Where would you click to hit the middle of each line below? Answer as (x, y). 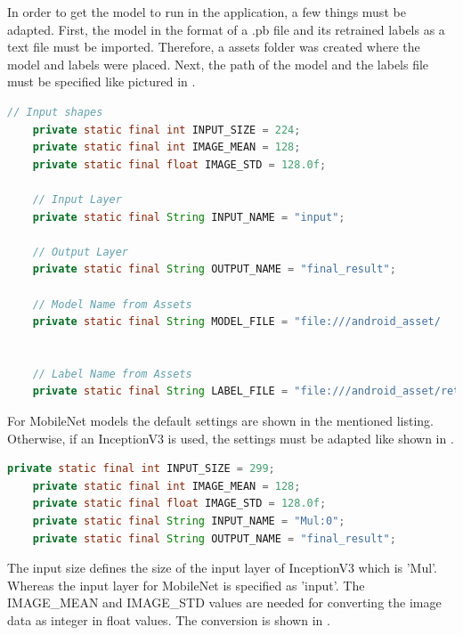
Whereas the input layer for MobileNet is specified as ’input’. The (186, 585)
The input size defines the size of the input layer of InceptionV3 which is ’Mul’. (222, 568)
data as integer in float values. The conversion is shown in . (169, 620)
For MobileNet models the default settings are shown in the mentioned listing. (220, 421)
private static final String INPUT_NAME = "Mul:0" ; (189, 521)
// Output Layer (81, 252)
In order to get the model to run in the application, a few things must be (207, 12)
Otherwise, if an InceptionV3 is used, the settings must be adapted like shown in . (231, 438)
